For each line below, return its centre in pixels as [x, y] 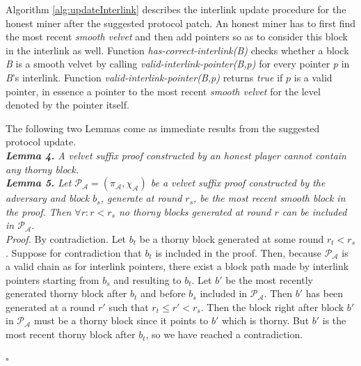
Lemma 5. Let [39, 183]
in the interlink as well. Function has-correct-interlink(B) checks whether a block [177, 50]
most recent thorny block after [71, 334]
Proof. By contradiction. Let [66, 238]
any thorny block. [42, 169]
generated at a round [50, 307]
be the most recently [269, 279]
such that [129, 307]
